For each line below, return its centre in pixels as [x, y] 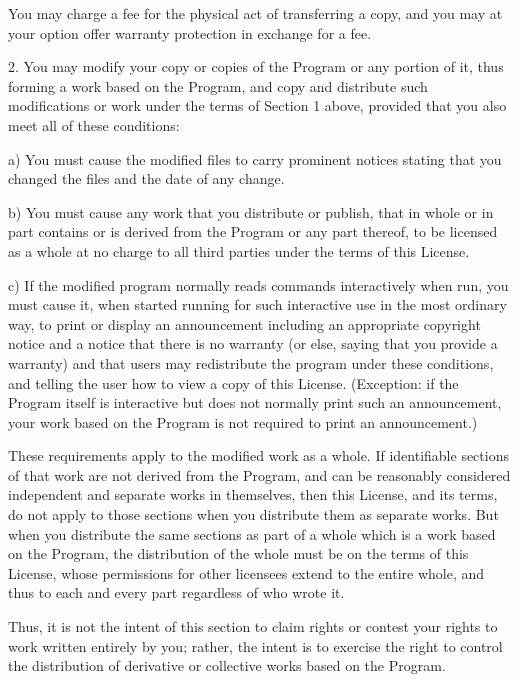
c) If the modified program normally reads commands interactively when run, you [258, 284]
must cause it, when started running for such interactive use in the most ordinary [257, 304]
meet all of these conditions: [94, 124]
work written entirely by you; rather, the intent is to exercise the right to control [255, 645]
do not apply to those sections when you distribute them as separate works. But [253, 514]
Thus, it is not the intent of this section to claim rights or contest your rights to [253, 626]
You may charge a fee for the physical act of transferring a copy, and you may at [255, 13]
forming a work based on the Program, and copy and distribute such [218, 85]
